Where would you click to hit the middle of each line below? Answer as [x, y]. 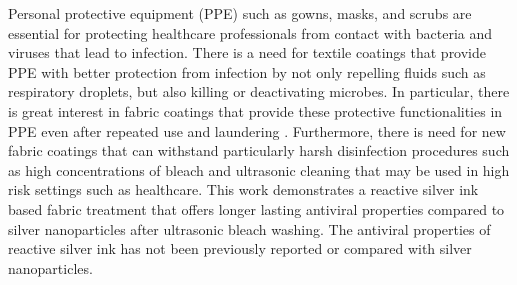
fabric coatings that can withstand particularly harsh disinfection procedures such [259, 150]
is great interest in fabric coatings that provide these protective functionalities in [255, 110]
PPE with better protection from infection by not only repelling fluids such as [247, 71]
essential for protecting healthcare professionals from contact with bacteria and [250, 32]
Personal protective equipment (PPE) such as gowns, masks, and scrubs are [240, 13]
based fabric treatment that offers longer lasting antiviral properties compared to [256, 208]
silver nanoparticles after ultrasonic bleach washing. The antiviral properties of [249, 228]
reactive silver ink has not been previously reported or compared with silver [240, 248]
